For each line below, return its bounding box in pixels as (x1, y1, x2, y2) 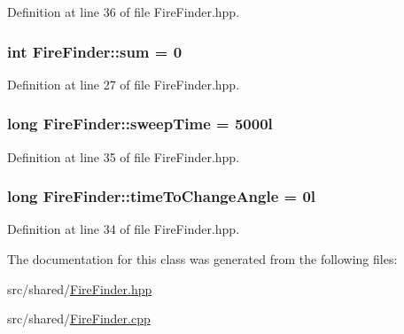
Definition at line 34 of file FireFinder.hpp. (7, 220, 240, 238)
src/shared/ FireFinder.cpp (7, 309, 151, 328)
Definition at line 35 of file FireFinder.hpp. (7, 147, 240, 166)
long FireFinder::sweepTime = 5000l (7, 113, 273, 135)
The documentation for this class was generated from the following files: (7, 250, 398, 268)
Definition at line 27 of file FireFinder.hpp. (7, 74, 240, 93)
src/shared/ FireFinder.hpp (7, 279, 152, 298)
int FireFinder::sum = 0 (7, 40, 183, 62)
